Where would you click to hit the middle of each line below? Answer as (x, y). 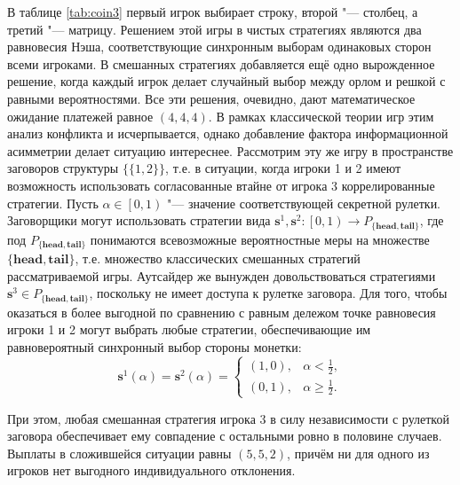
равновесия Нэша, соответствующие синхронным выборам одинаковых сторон (219, 47)
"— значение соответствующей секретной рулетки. (304, 203)
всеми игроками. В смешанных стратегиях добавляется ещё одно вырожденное (221, 63)
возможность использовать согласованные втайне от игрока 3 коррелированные (221, 185)
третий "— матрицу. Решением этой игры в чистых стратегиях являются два (214, 29)
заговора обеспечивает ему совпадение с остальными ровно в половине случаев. (225, 436)
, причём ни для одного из (358, 453)
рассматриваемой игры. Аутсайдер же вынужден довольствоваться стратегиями (222, 275)
